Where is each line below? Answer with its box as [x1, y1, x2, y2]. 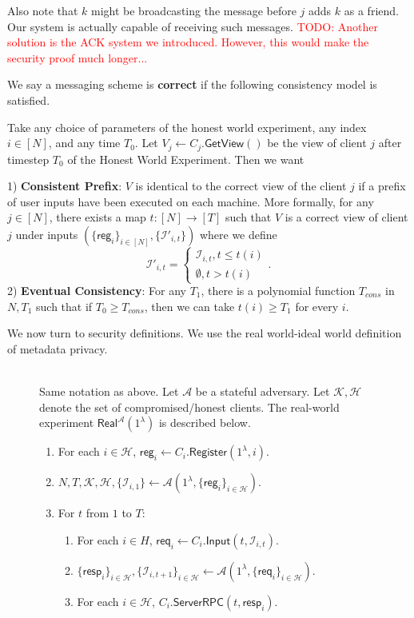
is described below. [158, 414, 251, 431]
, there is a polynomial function [201, 282, 356, 299]
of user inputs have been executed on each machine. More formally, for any [7, 193, 374, 209]
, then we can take [144, 297, 235, 314]
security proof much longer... [7, 49, 148, 66]
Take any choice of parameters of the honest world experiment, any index [7, 118, 367, 135]
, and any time [48, 134, 121, 151]
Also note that [7, 2, 78, 18]
